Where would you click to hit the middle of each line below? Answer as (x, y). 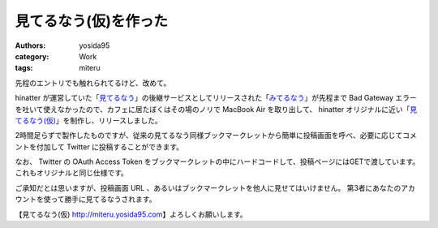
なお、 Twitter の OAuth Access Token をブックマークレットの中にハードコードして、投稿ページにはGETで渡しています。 (217, 161)
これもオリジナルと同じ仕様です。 (72, 173)
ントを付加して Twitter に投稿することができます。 (99, 147)
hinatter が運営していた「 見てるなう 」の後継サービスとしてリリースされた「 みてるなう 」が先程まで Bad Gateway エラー (216, 98)
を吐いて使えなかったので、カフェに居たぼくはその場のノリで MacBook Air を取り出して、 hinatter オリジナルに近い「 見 (216, 109)
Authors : (30, 45)
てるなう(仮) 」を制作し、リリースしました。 (88, 120)
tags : (24, 68)
